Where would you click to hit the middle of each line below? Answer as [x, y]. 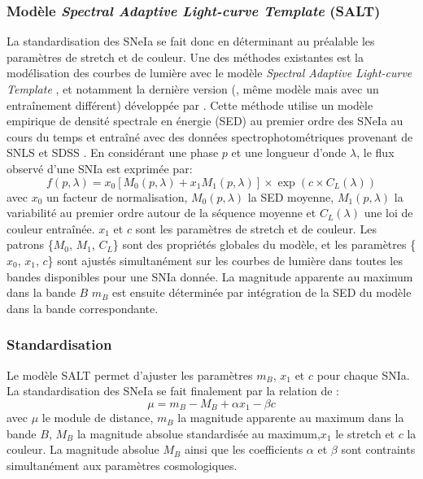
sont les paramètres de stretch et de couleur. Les [256, 228]
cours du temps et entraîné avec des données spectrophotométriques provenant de [210, 136]
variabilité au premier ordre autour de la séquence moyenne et [161, 213]
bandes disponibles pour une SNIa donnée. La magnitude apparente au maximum [210, 276]
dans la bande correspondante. [83, 308]
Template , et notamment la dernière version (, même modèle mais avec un [193, 89]
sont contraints [378, 449]
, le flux [375, 152]
